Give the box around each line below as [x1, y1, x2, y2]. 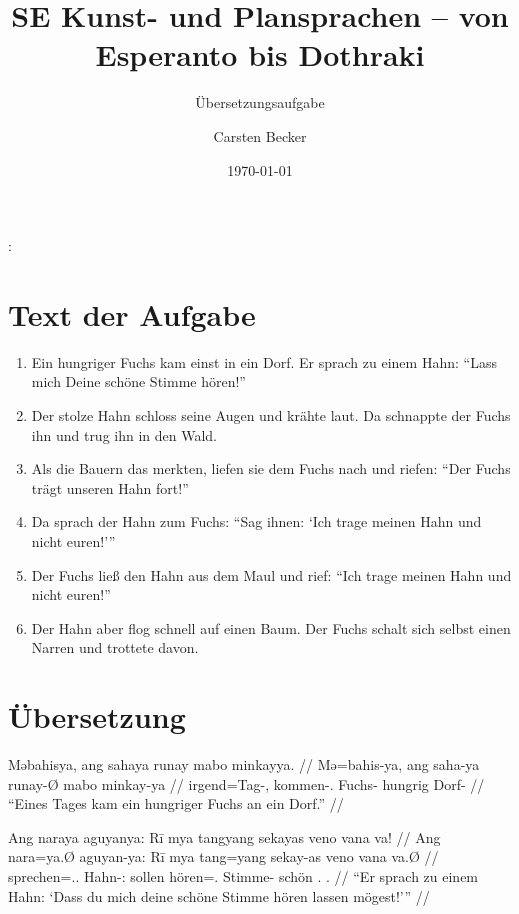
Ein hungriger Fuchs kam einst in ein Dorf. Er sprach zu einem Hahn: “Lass [31, 351, 497, 372]
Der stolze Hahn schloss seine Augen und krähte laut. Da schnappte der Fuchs [31, 405, 511, 425]
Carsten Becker [213, 125, 307, 146]
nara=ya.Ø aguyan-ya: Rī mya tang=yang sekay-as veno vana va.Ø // [8, 846, 439, 867]
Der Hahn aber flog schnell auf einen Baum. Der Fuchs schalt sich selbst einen [31, 617, 511, 638]
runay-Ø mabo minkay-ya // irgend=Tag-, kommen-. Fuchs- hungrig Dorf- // [8, 773, 485, 794]
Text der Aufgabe [8, 293, 256, 334]
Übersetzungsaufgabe [195, 92, 325, 113]
